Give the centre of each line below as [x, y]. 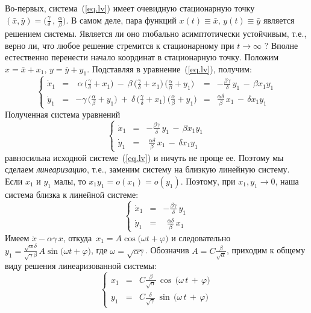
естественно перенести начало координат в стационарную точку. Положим [142, 57]
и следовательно [201, 237]
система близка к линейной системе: [72, 194]
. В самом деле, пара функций [121, 20]
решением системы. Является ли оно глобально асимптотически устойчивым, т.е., [156, 33]
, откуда [77, 237]
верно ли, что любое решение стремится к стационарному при [120, 45]
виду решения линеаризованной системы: [81, 266]
